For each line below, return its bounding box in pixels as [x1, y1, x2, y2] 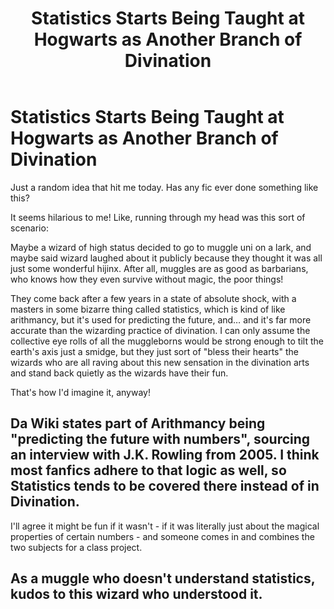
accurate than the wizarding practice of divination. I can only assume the [10, 324, 311, 336]
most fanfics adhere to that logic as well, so [10, 462, 287, 479]
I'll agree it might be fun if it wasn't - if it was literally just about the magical [10, 520, 320, 532]
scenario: [10, 222, 49, 234]
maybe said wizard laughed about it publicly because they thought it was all [10, 252, 323, 264]
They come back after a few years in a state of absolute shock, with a [10, 292, 297, 304]
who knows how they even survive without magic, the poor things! [10, 273, 284, 285]
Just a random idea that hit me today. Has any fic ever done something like [10, 181, 319, 193]
